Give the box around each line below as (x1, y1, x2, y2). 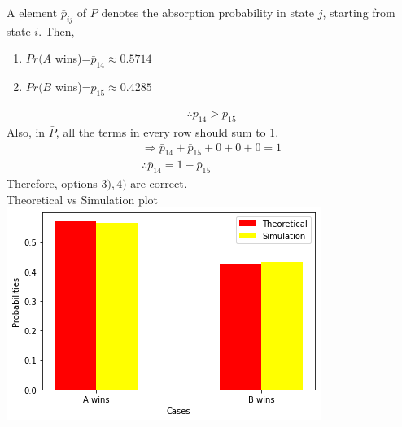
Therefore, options (7, 175, 98, 192)
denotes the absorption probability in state (101, 4, 315, 20)
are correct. (130, 175, 187, 192)
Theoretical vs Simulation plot (7, 190, 159, 207)
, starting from (322, 4, 395, 20)
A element (7, 4, 58, 20)
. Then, (38, 22, 75, 39)
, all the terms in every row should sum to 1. (55, 124, 279, 141)
